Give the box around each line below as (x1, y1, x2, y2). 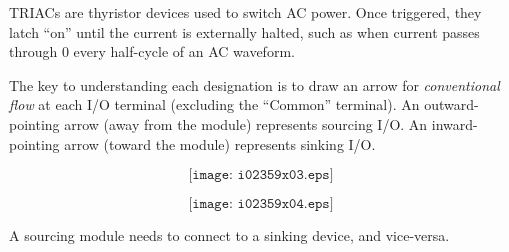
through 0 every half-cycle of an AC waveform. (9, 41, 295, 62)
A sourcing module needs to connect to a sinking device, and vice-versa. (9, 225, 450, 246)
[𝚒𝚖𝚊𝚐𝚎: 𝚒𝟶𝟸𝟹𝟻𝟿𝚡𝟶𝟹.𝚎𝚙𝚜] (188, 168, 334, 183)
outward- (424, 94, 479, 115)
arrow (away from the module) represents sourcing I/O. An (64, 113, 428, 134)
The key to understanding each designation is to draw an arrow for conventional (9, 74, 500, 95)
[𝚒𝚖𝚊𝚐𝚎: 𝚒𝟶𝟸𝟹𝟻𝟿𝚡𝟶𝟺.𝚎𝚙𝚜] (188, 197, 334, 212)
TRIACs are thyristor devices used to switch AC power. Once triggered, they (9, 2, 482, 22)
